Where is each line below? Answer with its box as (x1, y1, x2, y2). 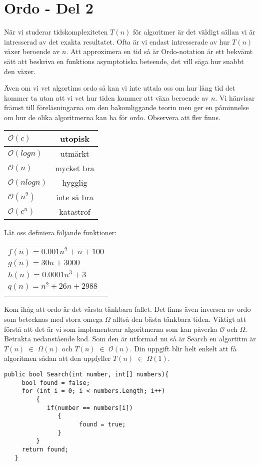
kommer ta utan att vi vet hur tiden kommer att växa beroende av (4, 92, 209, 103)
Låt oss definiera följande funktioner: (4, 227, 117, 238)
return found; (21, 445, 68, 453)
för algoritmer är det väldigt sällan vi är (132, 27, 255, 37)
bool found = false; (21, 379, 90, 386)
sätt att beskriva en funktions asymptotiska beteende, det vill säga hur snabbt (4, 56, 244, 66)
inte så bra (56, 191, 93, 203)
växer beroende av (4, 46, 60, 57)
